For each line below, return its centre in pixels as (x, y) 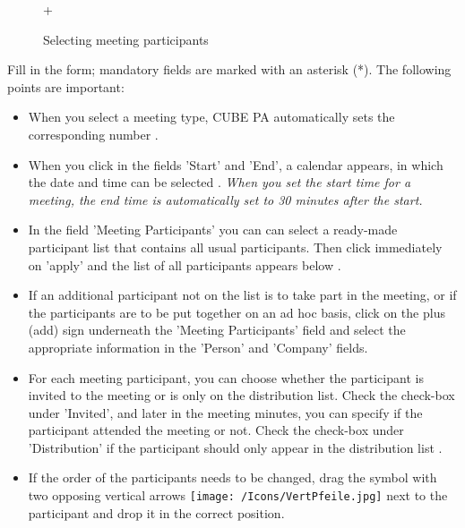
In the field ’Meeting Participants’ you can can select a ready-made (213, 230)
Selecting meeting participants (126, 39)
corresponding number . (93, 134)
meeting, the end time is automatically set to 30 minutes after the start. (225, 199)
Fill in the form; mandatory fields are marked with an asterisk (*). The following (229, 69)
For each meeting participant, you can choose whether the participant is (226, 377)
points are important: (66, 86)
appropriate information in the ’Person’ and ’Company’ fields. (198, 347)
